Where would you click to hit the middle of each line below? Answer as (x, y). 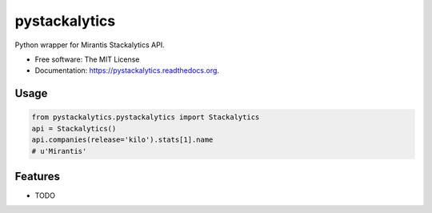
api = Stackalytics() (74, 129)
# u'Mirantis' (59, 151)
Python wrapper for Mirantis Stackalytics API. (90, 45)
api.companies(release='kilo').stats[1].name (122, 140)
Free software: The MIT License (87, 59)
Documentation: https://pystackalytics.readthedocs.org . (127, 70)
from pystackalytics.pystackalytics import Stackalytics (146, 117)
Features (37, 176)
